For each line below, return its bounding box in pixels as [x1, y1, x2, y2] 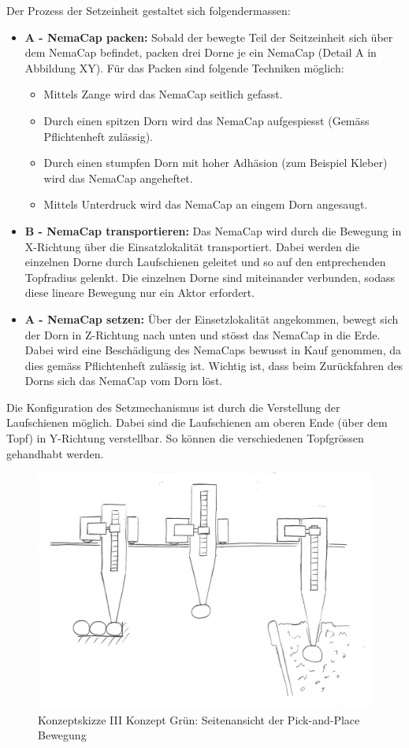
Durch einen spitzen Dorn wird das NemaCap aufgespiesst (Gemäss [43, 112, 370, 128]
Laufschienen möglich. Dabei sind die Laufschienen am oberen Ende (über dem [6, 414, 388, 431]
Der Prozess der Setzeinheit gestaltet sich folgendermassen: [6, 2, 291, 18]
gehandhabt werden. [6, 445, 104, 461]
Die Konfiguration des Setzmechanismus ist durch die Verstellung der [6, 398, 340, 415]
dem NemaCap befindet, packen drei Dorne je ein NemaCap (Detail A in [24, 44, 377, 61]
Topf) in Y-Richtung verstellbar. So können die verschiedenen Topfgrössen [6, 430, 364, 446]
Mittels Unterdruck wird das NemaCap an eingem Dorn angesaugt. [43, 196, 368, 213]
